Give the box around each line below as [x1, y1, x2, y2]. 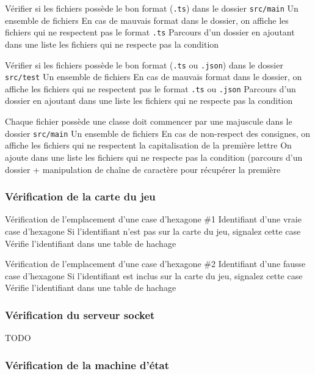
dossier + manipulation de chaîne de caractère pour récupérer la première [5, 163, 281, 175]
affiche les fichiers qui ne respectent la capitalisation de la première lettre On [5, 139, 292, 152]
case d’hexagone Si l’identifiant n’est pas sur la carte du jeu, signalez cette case [5, 224, 301, 237]
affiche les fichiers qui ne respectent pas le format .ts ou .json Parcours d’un [5, 82, 296, 95]
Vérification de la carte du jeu [5, 189, 156, 204]
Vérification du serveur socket [5, 307, 155, 322]
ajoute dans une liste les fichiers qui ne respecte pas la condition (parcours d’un [5, 150, 303, 163]
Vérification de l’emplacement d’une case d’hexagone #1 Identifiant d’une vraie [5, 213, 302, 226]
